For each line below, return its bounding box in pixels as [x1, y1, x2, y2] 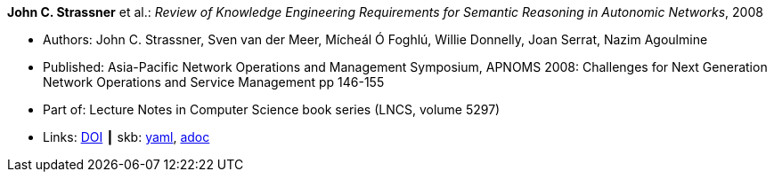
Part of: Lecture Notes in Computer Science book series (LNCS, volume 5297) [43, 102, 501, 117]
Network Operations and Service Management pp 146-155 [43, 74, 385, 89]
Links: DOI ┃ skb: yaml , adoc [43, 129, 210, 144]
